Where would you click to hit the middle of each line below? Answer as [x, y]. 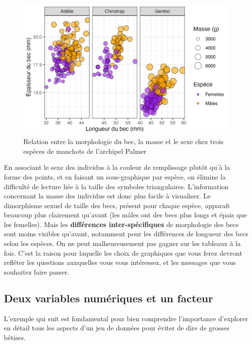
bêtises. [15, 337]
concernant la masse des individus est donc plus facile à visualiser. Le [107, 196]
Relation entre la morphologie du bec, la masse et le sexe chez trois [124, 141]
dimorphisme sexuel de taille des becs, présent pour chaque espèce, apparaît [117, 205]
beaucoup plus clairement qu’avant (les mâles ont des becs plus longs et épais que [126, 215]
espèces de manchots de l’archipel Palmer [85, 151]
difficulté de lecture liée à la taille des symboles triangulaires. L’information [116, 186]
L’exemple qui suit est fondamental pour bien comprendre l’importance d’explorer [126, 318]
